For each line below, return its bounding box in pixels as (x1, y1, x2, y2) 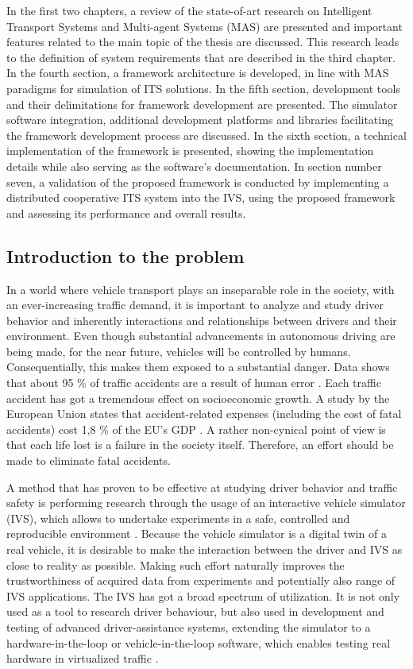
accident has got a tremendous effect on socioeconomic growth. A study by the (6, 389, 390, 406)
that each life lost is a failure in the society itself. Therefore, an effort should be (6, 436, 394, 453)
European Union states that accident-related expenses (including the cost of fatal (6, 405, 402, 422)
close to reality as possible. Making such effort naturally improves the (6, 556, 345, 573)
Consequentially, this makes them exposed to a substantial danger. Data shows (6, 358, 390, 375)
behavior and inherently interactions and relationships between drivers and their (6, 311, 397, 328)
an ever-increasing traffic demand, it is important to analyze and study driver (6, 296, 384, 313)
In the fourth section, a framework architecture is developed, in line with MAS (6, 64, 389, 81)
